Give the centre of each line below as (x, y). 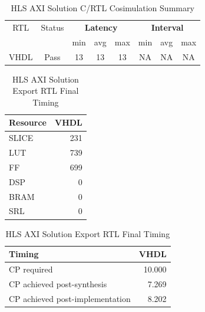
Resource (28, 122)
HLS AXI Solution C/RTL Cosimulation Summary (102, 8)
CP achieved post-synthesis (58, 283)
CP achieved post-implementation (70, 298)
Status (52, 27)
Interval (167, 27)
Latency (101, 27)
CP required (31, 269)
